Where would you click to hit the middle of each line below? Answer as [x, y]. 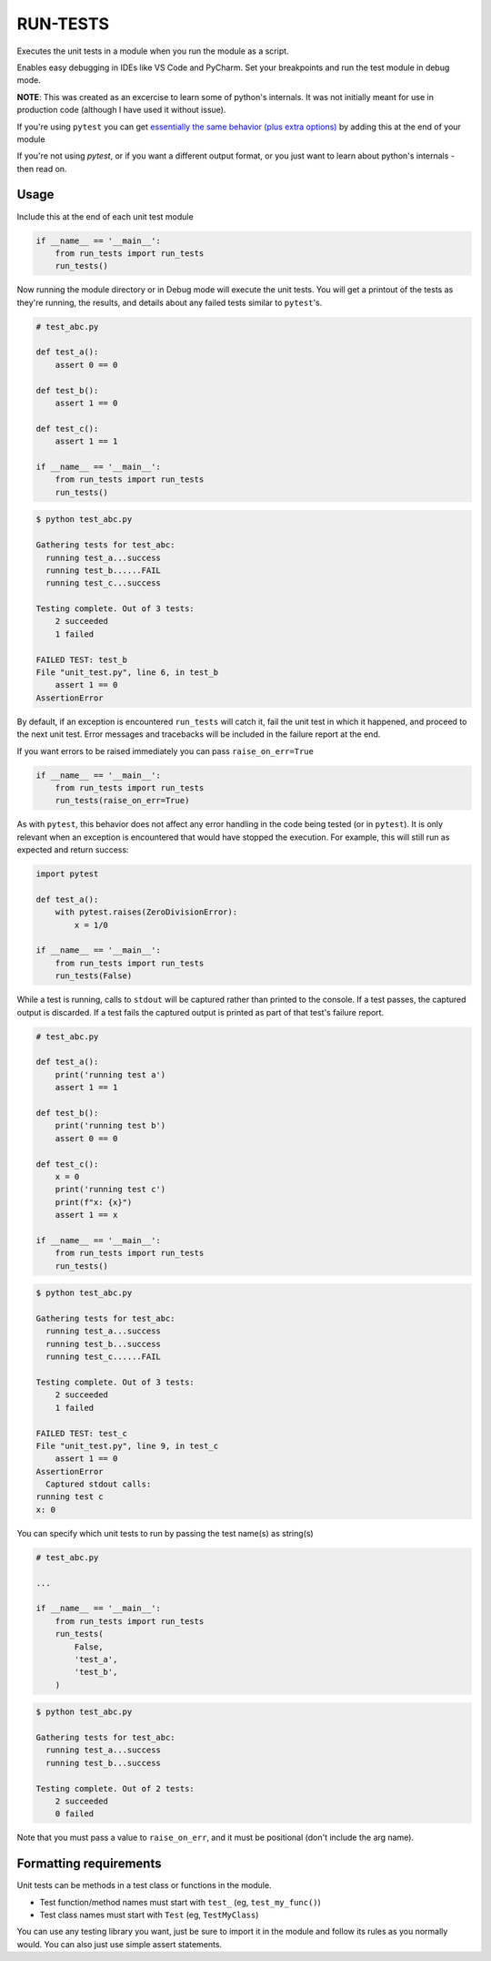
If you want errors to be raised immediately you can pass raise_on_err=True [165, 751]
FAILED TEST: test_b [81, 659]
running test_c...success [103, 583]
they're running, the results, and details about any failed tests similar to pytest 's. [170, 302]
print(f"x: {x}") [94, 1202]
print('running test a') [110, 1074]
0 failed [75, 1814]
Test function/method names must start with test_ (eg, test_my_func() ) [180, 1902]
